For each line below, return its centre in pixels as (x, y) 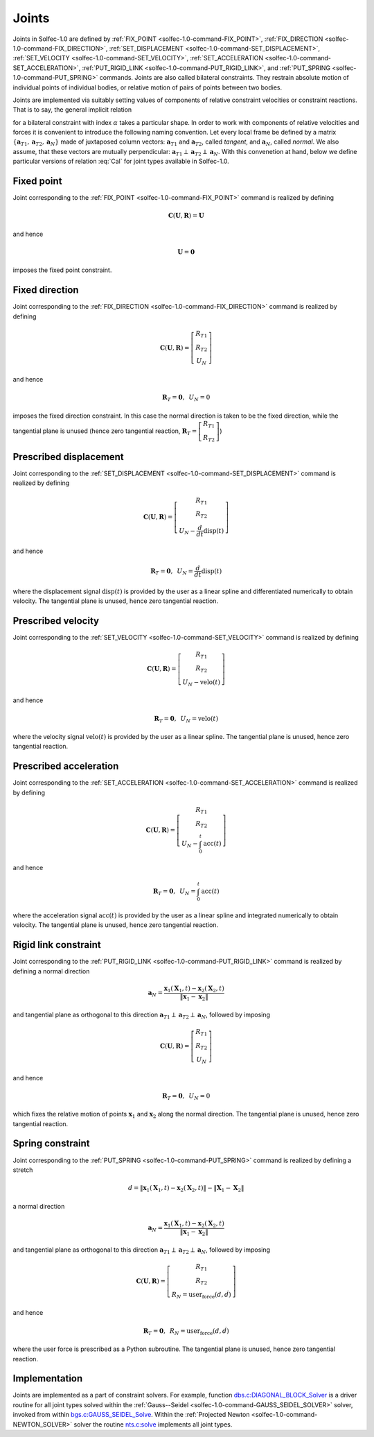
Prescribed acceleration (66, 766)
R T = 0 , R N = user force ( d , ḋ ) (186, 1332)
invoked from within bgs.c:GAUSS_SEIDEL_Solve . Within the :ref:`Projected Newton (131, 1415)
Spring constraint (51, 1144)
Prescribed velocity (56, 621)
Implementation (48, 1378)
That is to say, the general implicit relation (72, 110)
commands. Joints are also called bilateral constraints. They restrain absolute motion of (224, 78)
